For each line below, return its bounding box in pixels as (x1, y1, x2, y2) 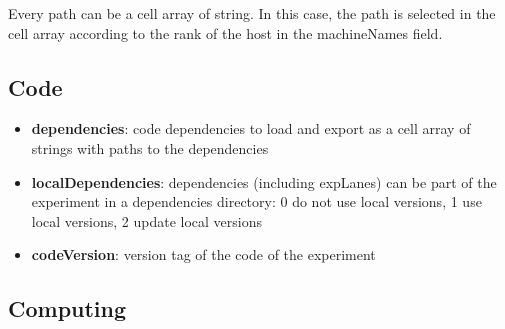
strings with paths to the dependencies (31, 137, 269, 158)
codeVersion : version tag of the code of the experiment (31, 244, 376, 265)
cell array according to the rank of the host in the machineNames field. (8, 22, 443, 43)
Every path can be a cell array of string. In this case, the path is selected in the (8, 3, 496, 23)
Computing (8, 293, 127, 324)
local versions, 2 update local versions (31, 210, 263, 231)
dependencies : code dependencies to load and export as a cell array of (31, 118, 471, 139)
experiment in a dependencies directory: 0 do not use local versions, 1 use (31, 191, 482, 212)
